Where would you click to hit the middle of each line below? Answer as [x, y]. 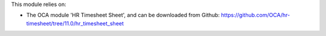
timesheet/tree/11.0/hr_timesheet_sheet [75, 23]
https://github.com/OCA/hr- [256, 15]
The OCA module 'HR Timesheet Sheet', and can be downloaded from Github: [123, 15]
